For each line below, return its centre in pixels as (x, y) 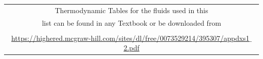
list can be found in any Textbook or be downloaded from (131, 22)
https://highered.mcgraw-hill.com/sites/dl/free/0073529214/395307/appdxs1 (130, 38)
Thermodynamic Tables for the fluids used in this (131, 10)
